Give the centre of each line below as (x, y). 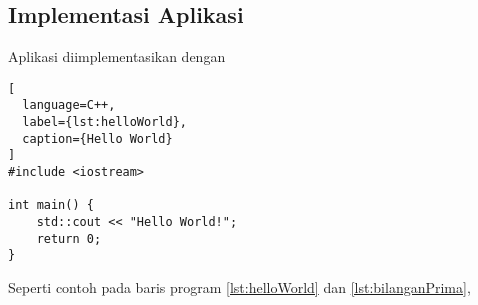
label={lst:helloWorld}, (104, 122)
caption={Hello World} (97, 138)
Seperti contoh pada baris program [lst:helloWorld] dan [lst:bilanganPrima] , (239, 287)
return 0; (69, 238)
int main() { (51, 205)
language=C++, (69, 105)
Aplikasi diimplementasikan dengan (117, 56)
